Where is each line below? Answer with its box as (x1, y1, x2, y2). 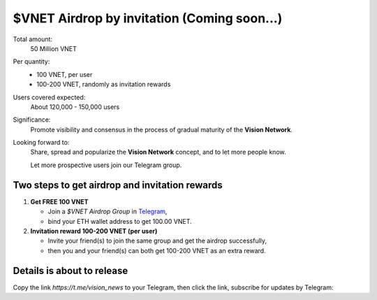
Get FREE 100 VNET (30, 197, 89, 206)
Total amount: (13, 35, 52, 43)
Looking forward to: (13, 138, 70, 147)
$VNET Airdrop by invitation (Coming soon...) (13, 10, 283, 26)
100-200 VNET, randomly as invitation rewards (36, 80, 171, 89)
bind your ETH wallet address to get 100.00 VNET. (47, 217, 192, 225)
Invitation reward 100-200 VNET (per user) (30, 227, 158, 235)
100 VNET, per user (36, 70, 93, 78)
